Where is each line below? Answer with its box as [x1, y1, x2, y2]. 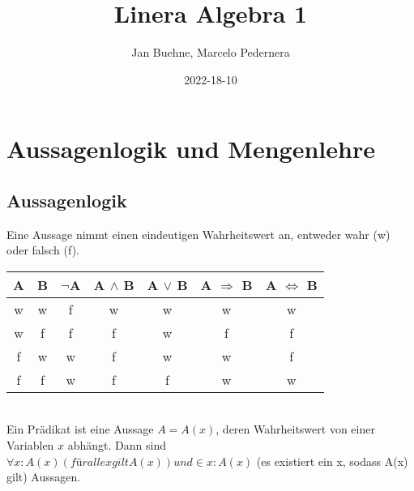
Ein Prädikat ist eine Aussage [6, 421, 154, 438]
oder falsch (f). [6, 241, 79, 258]
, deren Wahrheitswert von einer [216, 421, 375, 438]
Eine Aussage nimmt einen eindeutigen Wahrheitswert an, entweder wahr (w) [6, 225, 391, 242]
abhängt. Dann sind [67, 437, 166, 454]
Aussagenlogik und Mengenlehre [6, 132, 375, 165]
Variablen [6, 437, 54, 454]
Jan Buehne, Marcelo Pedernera [131, 44, 290, 61]
